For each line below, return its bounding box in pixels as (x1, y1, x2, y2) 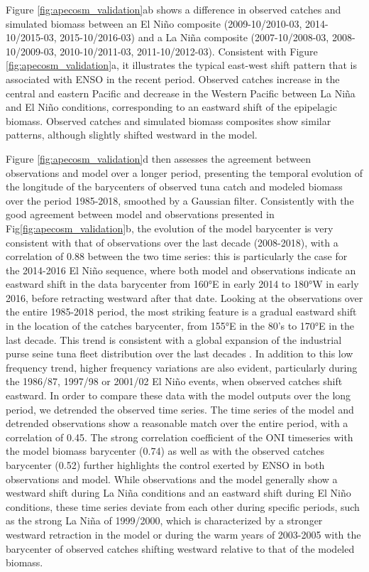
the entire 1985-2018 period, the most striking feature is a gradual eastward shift (6, 304, 357, 319)
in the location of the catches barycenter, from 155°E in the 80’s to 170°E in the (6, 318, 355, 333)
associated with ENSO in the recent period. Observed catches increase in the (6, 71, 340, 86)
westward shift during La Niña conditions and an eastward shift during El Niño (6, 485, 351, 500)
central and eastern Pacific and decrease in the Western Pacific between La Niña (6, 85, 356, 100)
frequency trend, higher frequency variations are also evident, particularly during (6, 360, 358, 374)
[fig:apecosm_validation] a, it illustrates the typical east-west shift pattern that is (6, 58, 357, 72)
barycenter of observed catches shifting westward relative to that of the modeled (6, 541, 355, 556)
